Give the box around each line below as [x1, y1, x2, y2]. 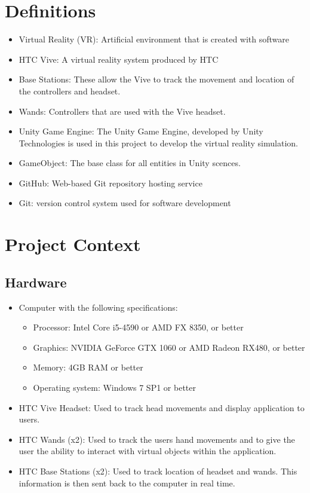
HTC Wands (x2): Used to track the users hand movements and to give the [19, 433, 295, 445]
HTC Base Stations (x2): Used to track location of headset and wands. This [19, 464, 297, 477]
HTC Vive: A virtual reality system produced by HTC [19, 53, 219, 65]
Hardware [5, 272, 67, 291]
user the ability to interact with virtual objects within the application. [19, 445, 277, 457]
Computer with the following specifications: [19, 301, 178, 313]
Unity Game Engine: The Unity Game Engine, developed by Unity [19, 125, 263, 137]
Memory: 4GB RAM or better [33, 361, 143, 373]
